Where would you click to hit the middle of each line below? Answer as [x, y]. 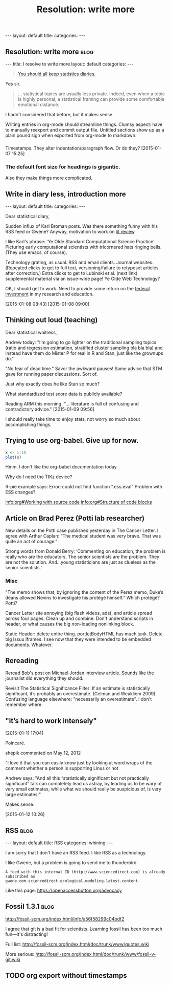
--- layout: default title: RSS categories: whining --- [59, 843]
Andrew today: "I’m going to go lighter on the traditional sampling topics [81, 342]
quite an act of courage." [31, 542]
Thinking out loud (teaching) [52, 320]
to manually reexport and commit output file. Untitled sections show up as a [85, 130]
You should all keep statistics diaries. [57, 74]
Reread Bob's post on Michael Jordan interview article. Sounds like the [80, 673]
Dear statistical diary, [28, 217]
